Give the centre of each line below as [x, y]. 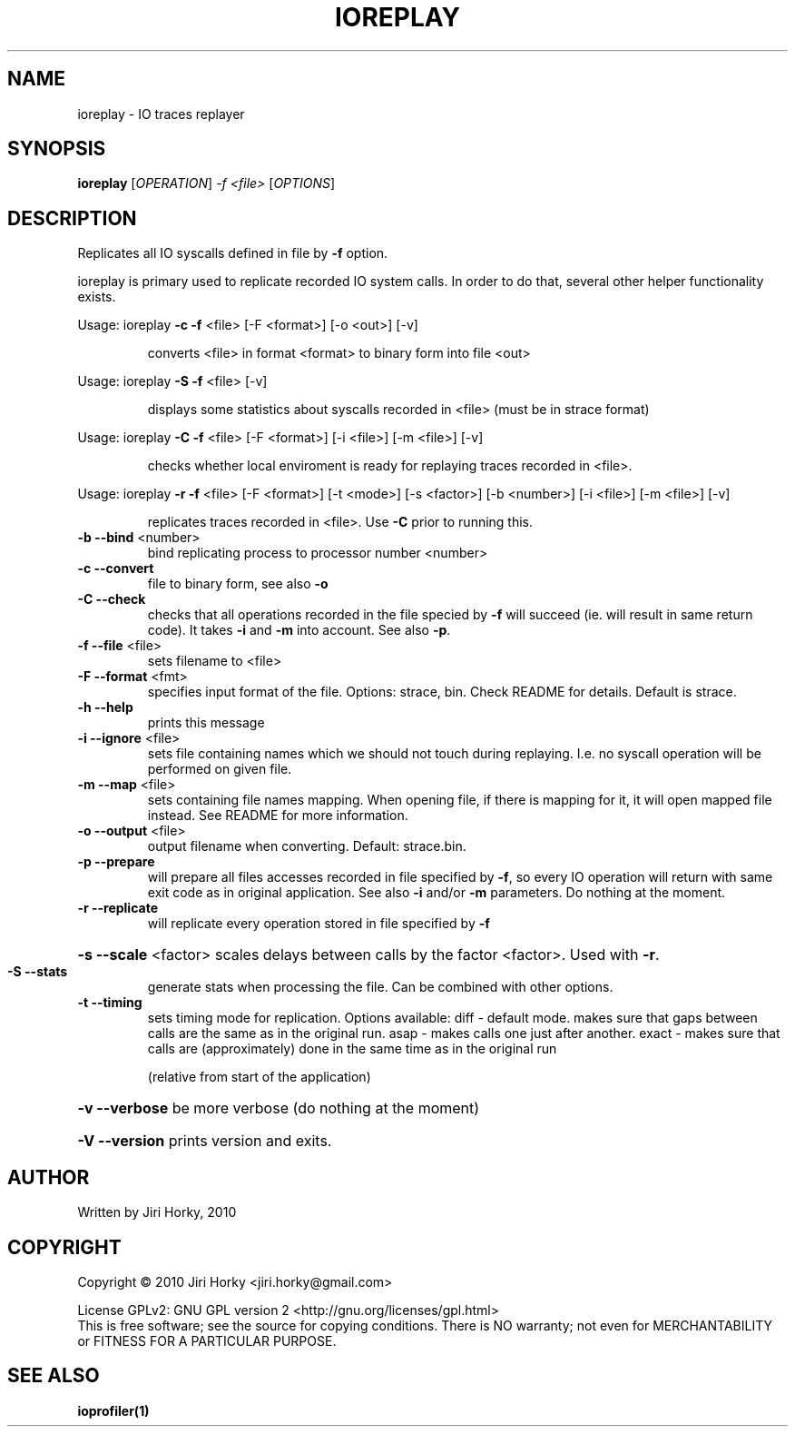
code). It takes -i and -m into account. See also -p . [299, 630]
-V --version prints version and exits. [205, 1141]
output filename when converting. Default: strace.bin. [307, 846]
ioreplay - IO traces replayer [161, 114]
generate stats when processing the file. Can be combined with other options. [380, 987]
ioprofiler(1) [113, 1410]
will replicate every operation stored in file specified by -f [319, 924]
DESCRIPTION [72, 218]
